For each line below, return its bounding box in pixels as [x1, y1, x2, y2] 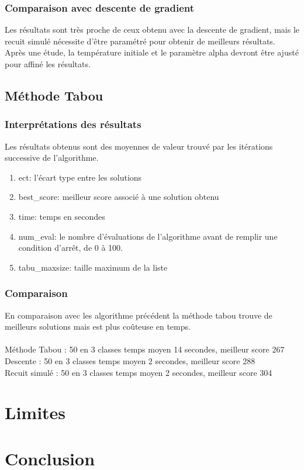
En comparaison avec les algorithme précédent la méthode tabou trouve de [5, 309, 272, 321]
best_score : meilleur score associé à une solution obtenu [18, 191, 219, 203]
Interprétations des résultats [5, 117, 141, 132]
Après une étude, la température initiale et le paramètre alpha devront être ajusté [5, 46, 299, 58]
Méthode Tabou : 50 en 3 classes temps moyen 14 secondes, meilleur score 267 [5, 343, 285, 355]
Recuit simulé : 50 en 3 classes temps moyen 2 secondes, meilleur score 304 [5, 366, 272, 378]
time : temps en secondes [18, 210, 105, 222]
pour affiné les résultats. [5, 58, 91, 70]
